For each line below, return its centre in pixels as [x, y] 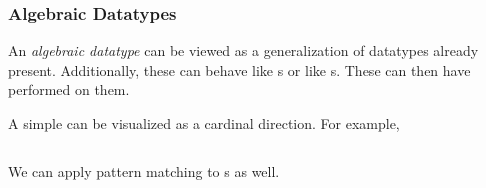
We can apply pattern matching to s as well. [144, 170]
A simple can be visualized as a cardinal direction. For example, [204, 123]
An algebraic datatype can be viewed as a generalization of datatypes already [243, 50]
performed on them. [69, 89]
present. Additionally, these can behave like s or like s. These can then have [239, 69]
